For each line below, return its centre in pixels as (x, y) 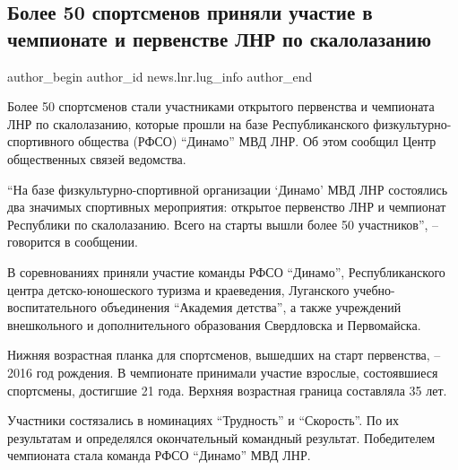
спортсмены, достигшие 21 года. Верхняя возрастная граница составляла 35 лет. (227, 390)
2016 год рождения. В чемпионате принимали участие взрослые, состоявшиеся (223, 372)
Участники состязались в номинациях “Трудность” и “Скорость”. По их (203, 420)
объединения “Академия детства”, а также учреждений (251, 307)
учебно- (374, 289)
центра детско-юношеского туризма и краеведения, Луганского (178, 289)
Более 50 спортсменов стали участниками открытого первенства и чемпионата (221, 106)
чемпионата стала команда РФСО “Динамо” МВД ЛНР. (159, 455)
